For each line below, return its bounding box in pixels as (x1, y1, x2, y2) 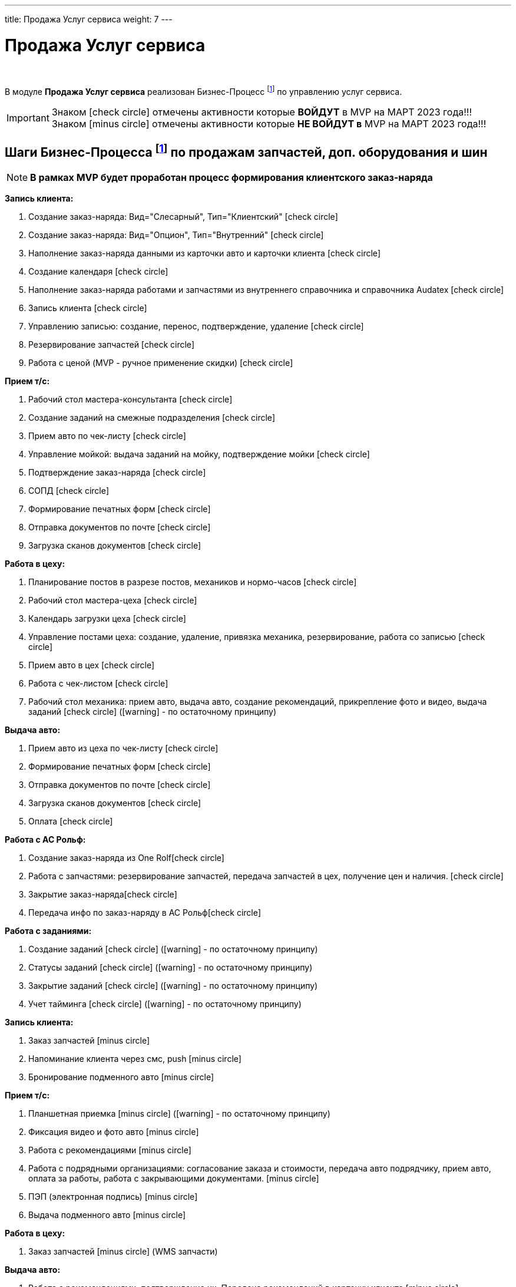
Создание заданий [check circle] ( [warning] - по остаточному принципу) (28, 944, 318, 954)
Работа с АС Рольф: (5, 834, 86, 844)
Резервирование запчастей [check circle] (28, 339, 195, 349)
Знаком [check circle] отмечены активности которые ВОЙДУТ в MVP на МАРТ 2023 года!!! (51, 106, 472, 118)
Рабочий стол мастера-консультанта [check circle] (28, 394, 233, 404)
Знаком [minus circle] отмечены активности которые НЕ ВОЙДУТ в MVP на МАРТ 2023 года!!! (51, 118, 487, 130)
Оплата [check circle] (28, 816, 113, 826)
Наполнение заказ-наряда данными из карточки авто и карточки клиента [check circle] (28, 248, 381, 258)
